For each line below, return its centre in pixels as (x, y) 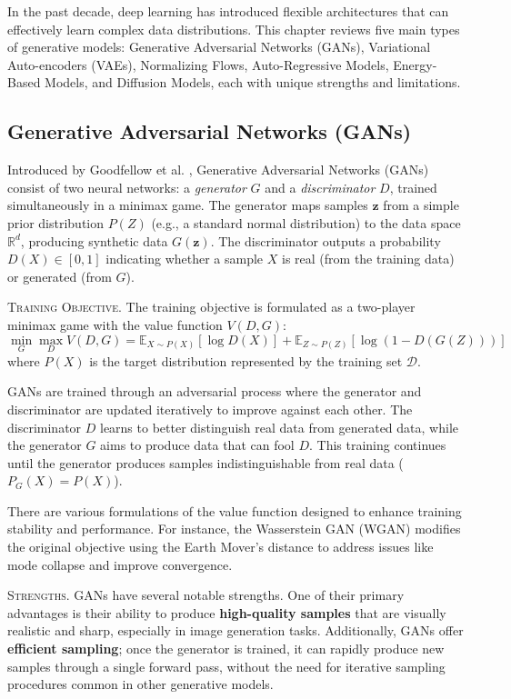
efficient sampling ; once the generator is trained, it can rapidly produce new (226, 649)
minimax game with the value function (115, 324)
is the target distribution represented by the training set (246, 360)
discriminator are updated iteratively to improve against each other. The (210, 409)
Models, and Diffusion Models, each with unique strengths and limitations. (253, 82)
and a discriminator (320, 187)
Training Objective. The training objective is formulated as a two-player (211, 307)
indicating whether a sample (185, 259)
